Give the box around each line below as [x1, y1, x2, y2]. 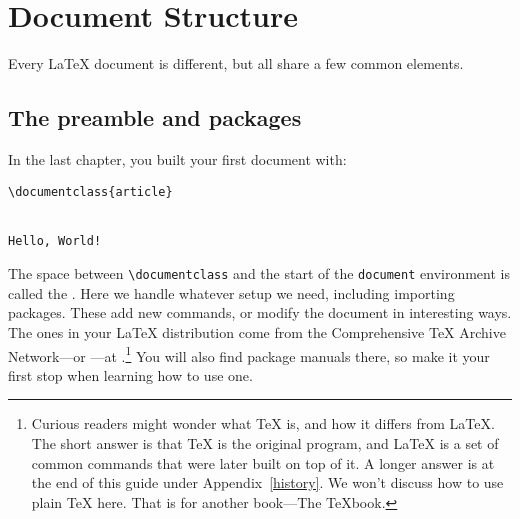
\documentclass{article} [8, 184, 173, 199]
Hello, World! [8, 234, 102, 249]
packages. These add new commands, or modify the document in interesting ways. [8, 302, 512, 323]
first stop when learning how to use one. [8, 364, 253, 385]
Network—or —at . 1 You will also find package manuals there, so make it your [8, 342, 490, 366]
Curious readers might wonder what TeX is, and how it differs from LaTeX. [31, 413, 495, 434]
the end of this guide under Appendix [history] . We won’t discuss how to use [31, 472, 504, 493]
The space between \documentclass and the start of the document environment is [8, 263, 510, 284]
